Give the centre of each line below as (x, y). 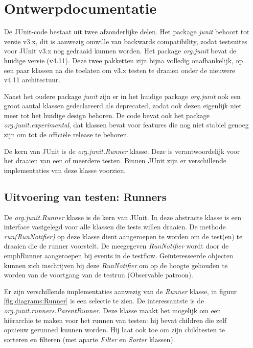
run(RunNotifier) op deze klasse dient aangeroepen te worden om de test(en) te (123, 236)
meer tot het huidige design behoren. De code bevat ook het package (107, 115)
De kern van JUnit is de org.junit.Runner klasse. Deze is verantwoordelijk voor (122, 151)
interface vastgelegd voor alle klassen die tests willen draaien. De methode (115, 227)
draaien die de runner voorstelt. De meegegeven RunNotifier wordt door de (116, 246)
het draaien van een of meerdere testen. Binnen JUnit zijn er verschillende (115, 161)
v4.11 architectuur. (32, 80)
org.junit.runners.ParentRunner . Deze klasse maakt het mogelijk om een (113, 310)
